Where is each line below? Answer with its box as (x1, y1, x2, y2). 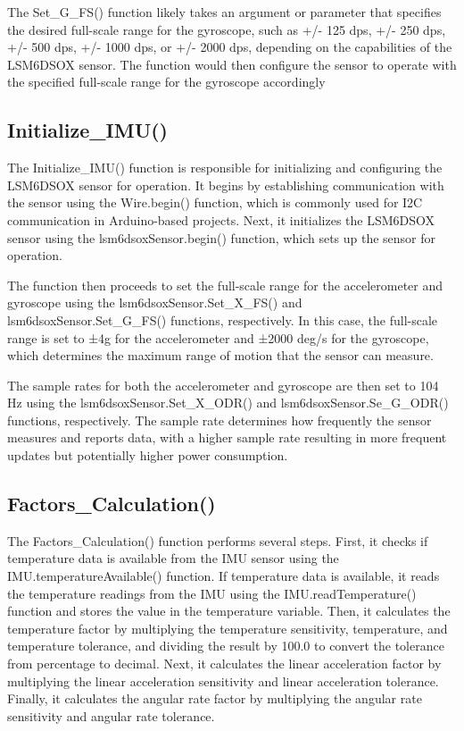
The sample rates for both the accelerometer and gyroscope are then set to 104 (7, 375, 439, 394)
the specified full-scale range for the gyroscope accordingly (7, 72, 326, 91)
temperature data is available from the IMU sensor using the (7, 549, 339, 567)
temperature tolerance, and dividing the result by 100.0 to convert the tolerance (7, 636, 444, 655)
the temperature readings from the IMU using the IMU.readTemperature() (7, 584, 417, 602)
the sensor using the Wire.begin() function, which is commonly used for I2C (7, 193, 423, 212)
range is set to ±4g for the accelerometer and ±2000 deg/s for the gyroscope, (7, 328, 429, 347)
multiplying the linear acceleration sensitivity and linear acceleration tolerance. (7, 671, 439, 690)
